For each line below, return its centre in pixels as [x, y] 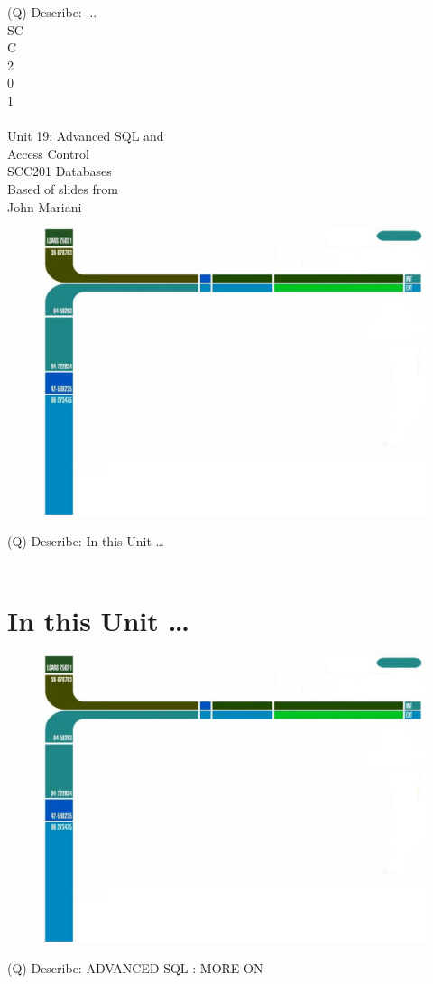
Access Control [48, 153]
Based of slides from [63, 188]
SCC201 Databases [60, 171]
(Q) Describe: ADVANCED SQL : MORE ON [135, 967]
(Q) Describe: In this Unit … [86, 540]
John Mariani [45, 206]
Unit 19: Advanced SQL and [86, 136]
